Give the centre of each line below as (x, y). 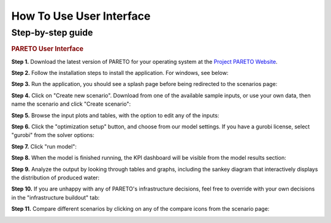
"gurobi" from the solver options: (53, 135)
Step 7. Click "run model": (44, 146)
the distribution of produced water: (55, 178)
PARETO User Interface (48, 49)
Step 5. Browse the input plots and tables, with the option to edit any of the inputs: (115, 115)
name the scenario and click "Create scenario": (71, 104)
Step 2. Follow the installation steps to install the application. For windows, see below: (120, 73)
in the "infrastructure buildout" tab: (55, 197)
